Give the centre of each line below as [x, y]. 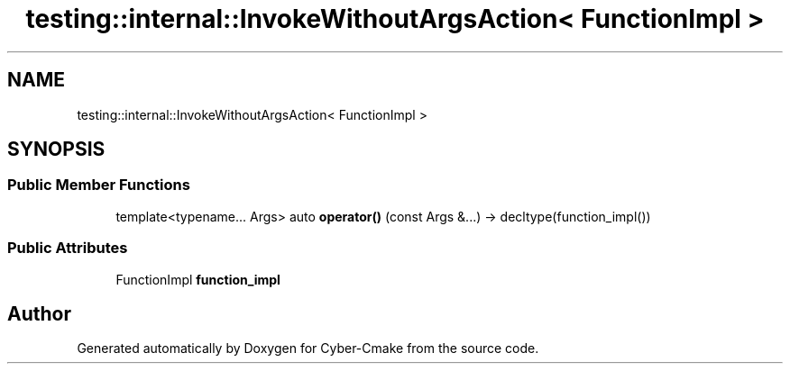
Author [39, 313]
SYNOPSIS [56, 149]
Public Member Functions [99, 185]
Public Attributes [68, 248]
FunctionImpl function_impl [198, 279]
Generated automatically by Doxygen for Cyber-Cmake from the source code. [308, 348]
